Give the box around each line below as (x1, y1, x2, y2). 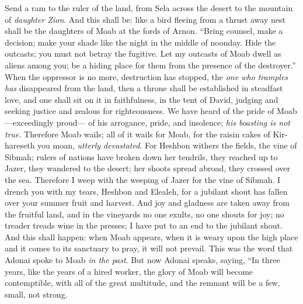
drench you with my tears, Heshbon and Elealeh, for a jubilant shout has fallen (5, 185, 288, 197)
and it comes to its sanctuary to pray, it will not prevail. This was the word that (5, 242, 293, 254)
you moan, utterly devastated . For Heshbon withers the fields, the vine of (37, 139, 297, 151)
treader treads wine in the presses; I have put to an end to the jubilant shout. (5, 219, 283, 232)
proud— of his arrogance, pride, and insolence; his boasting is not (56, 116, 290, 128)
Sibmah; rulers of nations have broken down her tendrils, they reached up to (5, 150, 278, 163)
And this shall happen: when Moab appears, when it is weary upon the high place (5, 230, 298, 243)
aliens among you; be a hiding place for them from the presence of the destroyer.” (5, 58, 296, 71)
